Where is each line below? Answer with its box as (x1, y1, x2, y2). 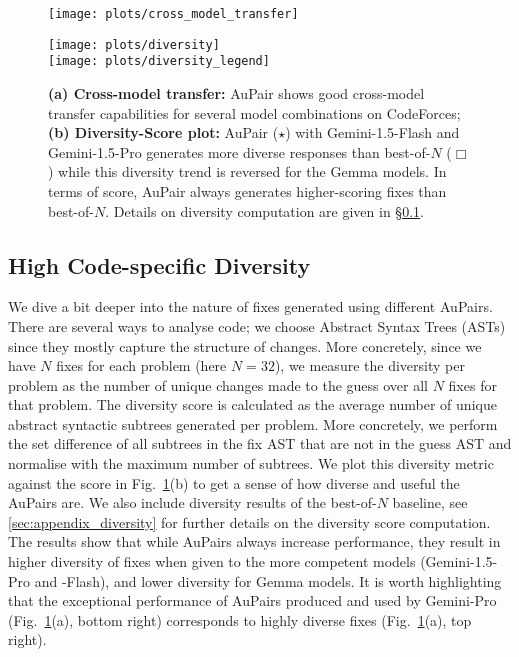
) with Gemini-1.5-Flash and (285, 122, 460, 143)
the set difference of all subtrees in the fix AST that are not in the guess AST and (8, 433, 512, 454)
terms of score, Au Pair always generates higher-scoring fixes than (48, 180, 447, 201)
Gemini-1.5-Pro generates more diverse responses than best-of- (48, 141, 431, 162)
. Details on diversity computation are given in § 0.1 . (105, 200, 424, 221)
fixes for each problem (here (56, 355, 227, 376)
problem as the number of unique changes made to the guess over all (8, 374, 428, 395)
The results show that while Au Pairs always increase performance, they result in (8, 531, 501, 552)
